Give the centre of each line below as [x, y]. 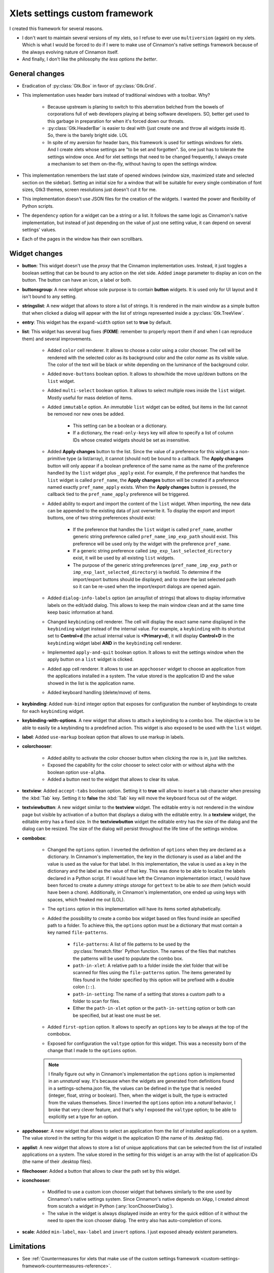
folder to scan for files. [96, 1001]
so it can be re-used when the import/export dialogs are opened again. [147, 586]
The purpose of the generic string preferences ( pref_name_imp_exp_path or [155, 565]
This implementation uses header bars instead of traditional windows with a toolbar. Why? [116, 95]
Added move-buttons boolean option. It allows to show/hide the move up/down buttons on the [147, 374]
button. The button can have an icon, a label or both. [77, 280]
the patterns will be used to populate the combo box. [128, 958]
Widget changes [36, 254]
